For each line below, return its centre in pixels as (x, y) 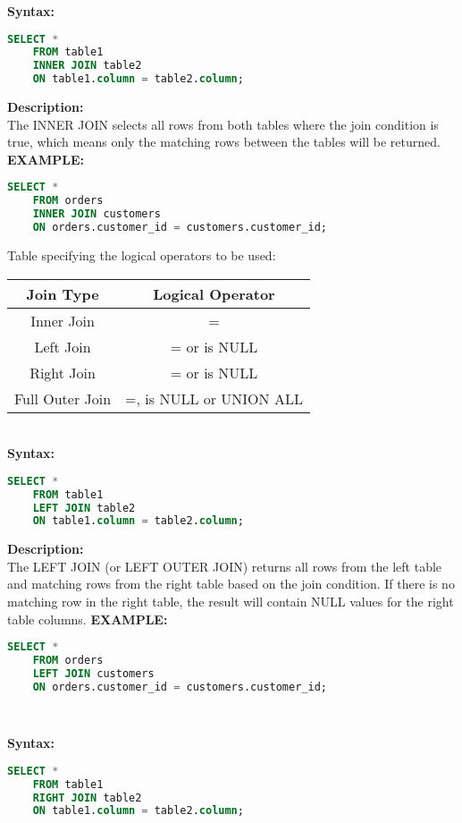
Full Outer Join (63, 398)
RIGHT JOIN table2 (87, 798)
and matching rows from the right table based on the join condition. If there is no (231, 584)
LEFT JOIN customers (93, 673)
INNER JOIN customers (97, 214)
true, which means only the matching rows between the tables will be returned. (224, 142)
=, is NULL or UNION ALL (214, 398)
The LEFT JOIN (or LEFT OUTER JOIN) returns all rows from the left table (225, 566)
